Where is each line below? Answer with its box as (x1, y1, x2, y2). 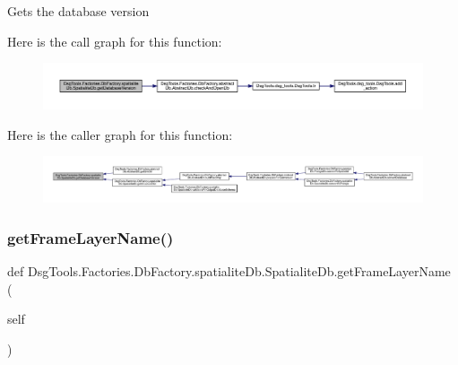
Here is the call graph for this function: (7, 31, 222, 50)
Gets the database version (7, 2, 150, 20)
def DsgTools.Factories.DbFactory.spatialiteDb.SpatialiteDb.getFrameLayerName (7, 262, 451, 281)
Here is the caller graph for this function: (7, 125, 233, 143)
